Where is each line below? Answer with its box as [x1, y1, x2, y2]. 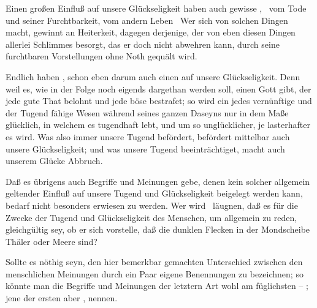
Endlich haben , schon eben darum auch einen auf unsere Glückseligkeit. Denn [6, 70, 300, 83]
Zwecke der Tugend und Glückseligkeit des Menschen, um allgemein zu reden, [6, 211, 297, 223]
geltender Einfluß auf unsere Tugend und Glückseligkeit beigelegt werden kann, [6, 187, 303, 200]
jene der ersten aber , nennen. [6, 291, 118, 304]
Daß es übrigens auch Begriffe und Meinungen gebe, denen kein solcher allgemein [6, 175, 310, 187]
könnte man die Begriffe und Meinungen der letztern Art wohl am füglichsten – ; [6, 279, 308, 292]
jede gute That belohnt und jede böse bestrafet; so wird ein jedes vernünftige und [6, 94, 312, 107]
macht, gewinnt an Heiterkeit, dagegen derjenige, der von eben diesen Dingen [6, 26, 296, 39]
